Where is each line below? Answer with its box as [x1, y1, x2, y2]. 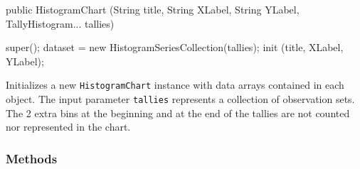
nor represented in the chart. [6, 119, 131, 134]
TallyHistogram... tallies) [6, 16, 115, 31]
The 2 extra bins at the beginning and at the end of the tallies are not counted [6, 105, 350, 120]
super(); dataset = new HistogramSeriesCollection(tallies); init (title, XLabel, [6, 40, 344, 55]
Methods [6, 149, 58, 167]
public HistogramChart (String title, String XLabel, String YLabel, [6, 2, 300, 16]
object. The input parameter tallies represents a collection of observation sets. [6, 92, 355, 107]
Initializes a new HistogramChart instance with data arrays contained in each [6, 77, 344, 92]
